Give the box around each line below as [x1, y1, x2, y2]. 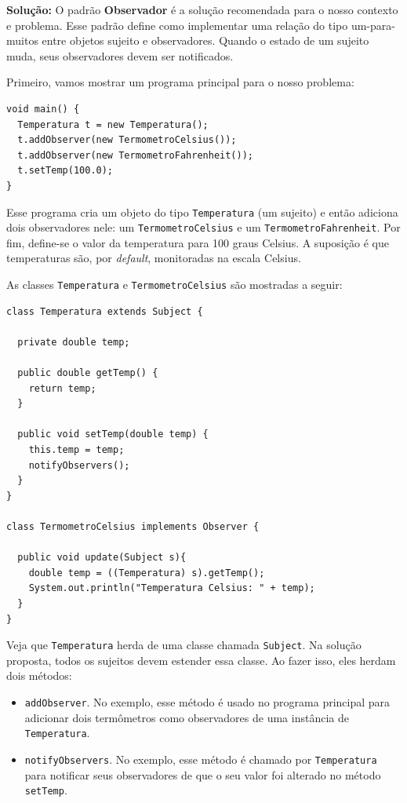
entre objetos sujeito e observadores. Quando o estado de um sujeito [42, 32, 369, 49]
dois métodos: [6, 667, 72, 684]
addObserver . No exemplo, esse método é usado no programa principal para [24, 694, 391, 710]
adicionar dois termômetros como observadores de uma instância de [24, 709, 349, 725]
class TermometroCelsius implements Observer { [6, 521, 260, 532]
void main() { [6, 103, 80, 115]
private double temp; [17, 336, 130, 348]
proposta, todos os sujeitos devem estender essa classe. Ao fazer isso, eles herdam [6, 652, 396, 668]
